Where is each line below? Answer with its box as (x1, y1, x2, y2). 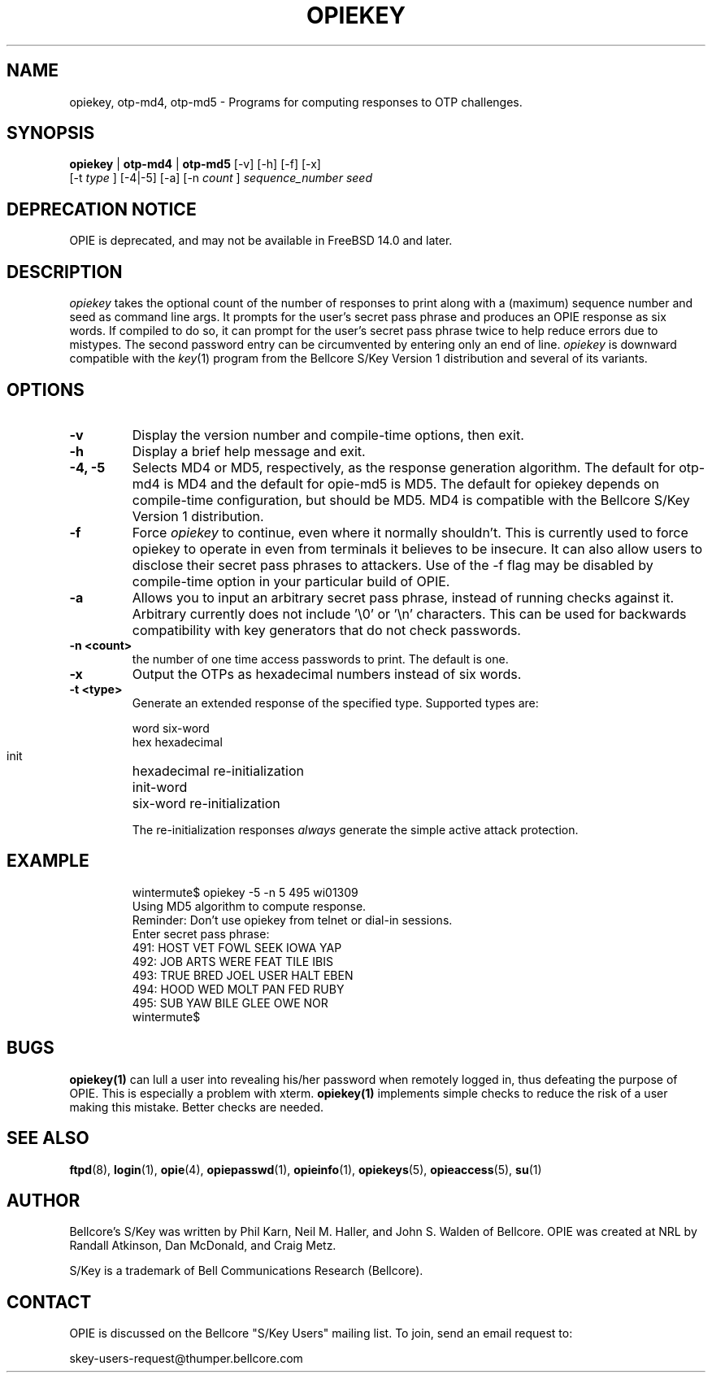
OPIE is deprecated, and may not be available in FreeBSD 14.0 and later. (69, 233, 453, 248)
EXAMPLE (7, 850, 89, 872)
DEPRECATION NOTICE (7, 198, 197, 220)
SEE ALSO (7, 1128, 89, 1149)
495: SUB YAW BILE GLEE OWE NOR (132, 995, 328, 1010)
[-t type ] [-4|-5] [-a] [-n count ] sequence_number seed (69, 171, 372, 185)
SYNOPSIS (7, 123, 95, 144)
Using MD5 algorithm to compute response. (132, 898, 367, 913)
